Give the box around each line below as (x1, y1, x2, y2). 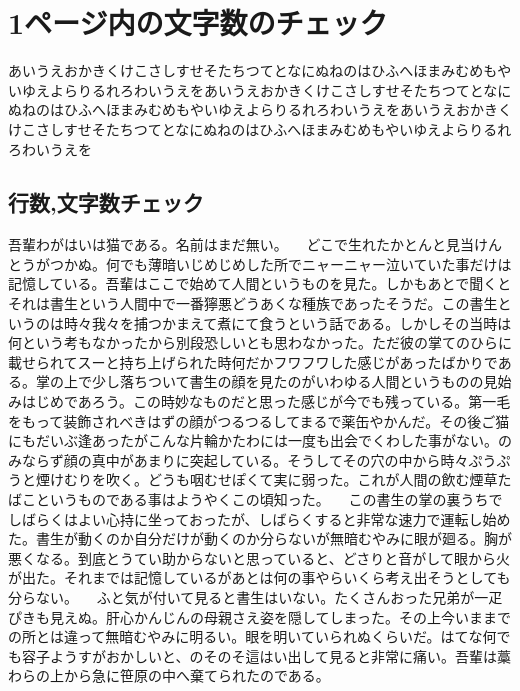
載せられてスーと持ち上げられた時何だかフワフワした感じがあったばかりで (8, 351, 498, 372)
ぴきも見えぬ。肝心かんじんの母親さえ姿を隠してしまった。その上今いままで (8, 606, 512, 627)
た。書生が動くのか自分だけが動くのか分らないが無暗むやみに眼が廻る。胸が (8, 528, 512, 549)
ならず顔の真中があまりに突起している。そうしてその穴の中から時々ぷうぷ (21, 449, 511, 470)
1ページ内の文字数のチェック (8, 2, 388, 43)
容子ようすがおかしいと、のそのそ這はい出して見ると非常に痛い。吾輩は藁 (21, 645, 512, 666)
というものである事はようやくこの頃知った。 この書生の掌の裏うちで (35, 489, 503, 510)
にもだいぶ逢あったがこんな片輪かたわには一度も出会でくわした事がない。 (8, 430, 498, 451)
